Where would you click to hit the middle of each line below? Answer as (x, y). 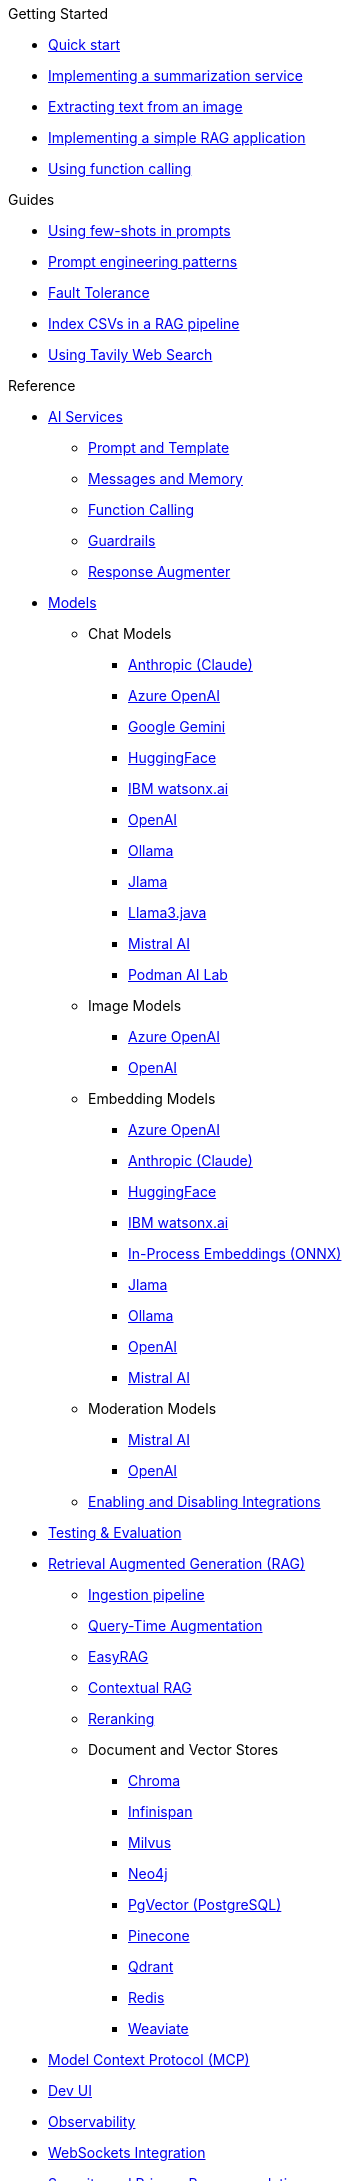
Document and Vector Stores (183, 1749)
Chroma (154, 1780)
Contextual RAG (140, 1687)
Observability (92, 2121)
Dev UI (70, 2090)
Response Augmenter (159, 571)
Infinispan (160, 1811)
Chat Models (130, 633)
